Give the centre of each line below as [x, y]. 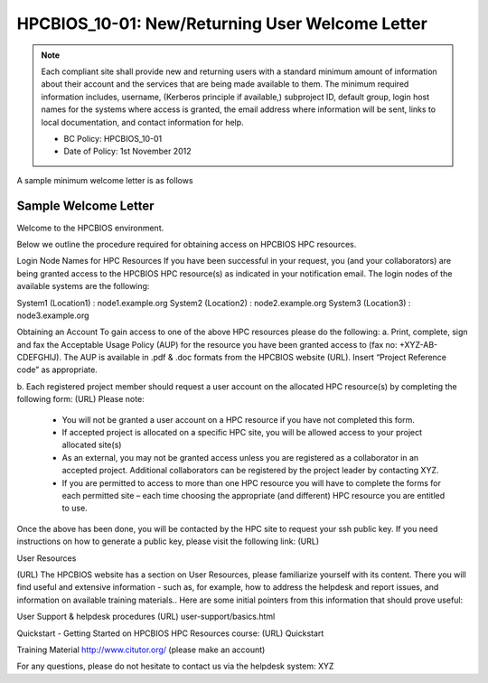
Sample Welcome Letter [85, 206]
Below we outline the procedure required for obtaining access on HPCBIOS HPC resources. [187, 244]
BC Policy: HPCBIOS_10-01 [113, 138]
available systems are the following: [83, 286]
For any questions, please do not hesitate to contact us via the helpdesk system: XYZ [175, 666]
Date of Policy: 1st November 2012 [127, 151]
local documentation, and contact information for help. [142, 122]
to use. [75, 508]
